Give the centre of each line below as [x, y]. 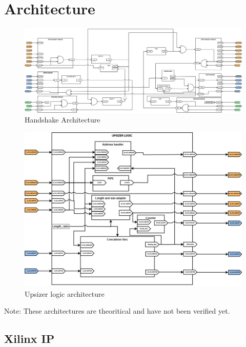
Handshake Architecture [63, 120]
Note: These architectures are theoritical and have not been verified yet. [117, 311]
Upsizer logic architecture [65, 293]
